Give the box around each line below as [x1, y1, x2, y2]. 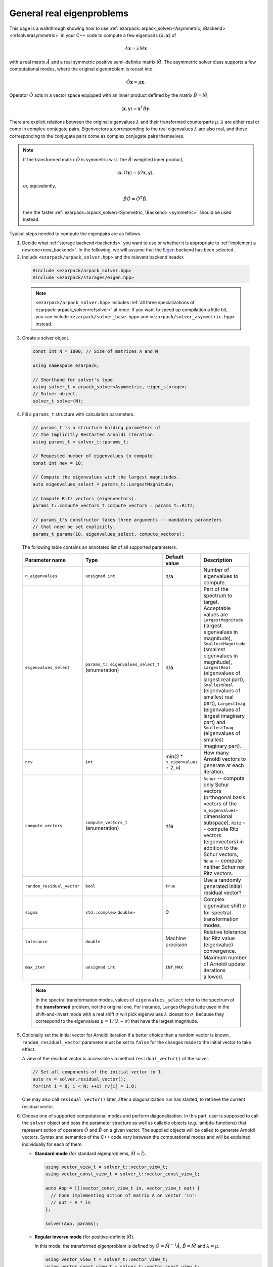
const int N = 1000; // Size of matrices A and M [32, 349, 158, 354]
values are [203, 611, 229, 618]
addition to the [203, 844, 238, 851]
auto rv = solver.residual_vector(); [32, 1076, 126, 1082]
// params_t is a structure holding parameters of [32, 425, 161, 430]
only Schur [203, 781, 230, 788]
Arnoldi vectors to [203, 755, 246, 762]
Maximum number [203, 954, 247, 961]
